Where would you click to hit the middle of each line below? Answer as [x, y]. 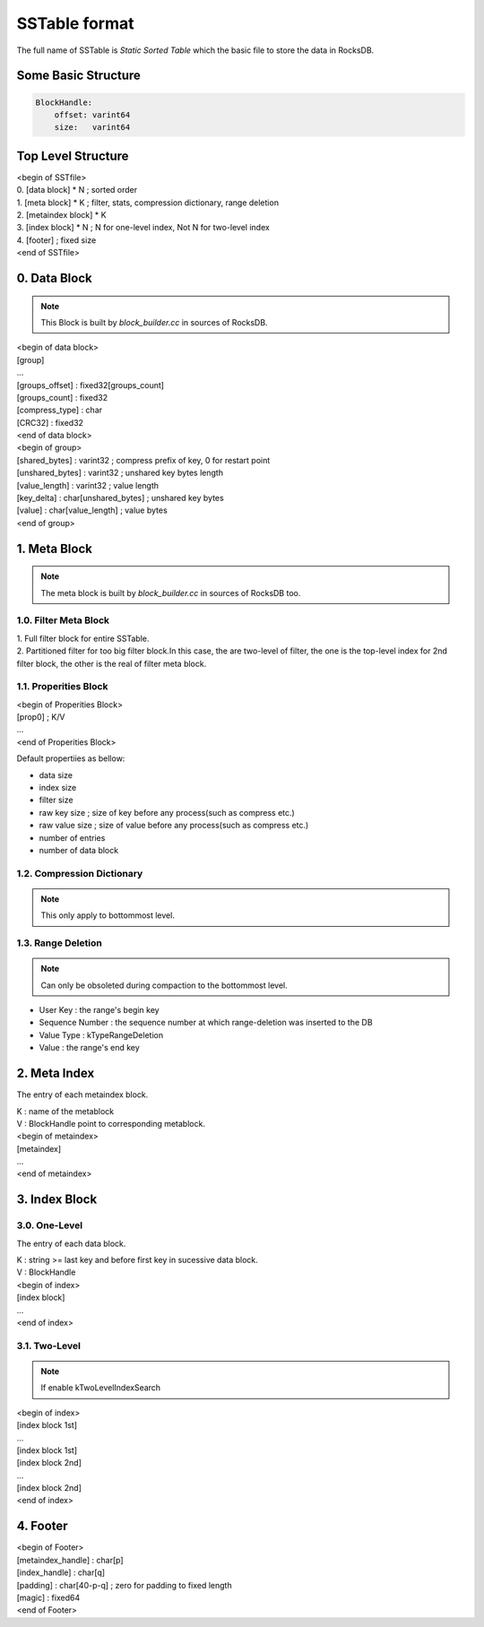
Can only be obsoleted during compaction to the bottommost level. [164, 985]
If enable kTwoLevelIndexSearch [101, 1388]
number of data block [79, 850]
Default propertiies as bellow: [71, 758]
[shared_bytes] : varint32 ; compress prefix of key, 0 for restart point [143, 460]
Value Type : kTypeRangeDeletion [101, 1034]
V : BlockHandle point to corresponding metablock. [111, 1123]
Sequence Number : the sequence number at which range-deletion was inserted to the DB [206, 1023]
